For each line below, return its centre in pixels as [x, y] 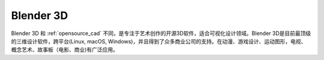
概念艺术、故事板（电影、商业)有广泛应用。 [65, 50]
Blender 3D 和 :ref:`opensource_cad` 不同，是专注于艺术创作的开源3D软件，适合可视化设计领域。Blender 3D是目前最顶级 [161, 33]
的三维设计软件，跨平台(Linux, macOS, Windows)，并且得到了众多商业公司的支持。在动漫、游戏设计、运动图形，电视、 [159, 41]
